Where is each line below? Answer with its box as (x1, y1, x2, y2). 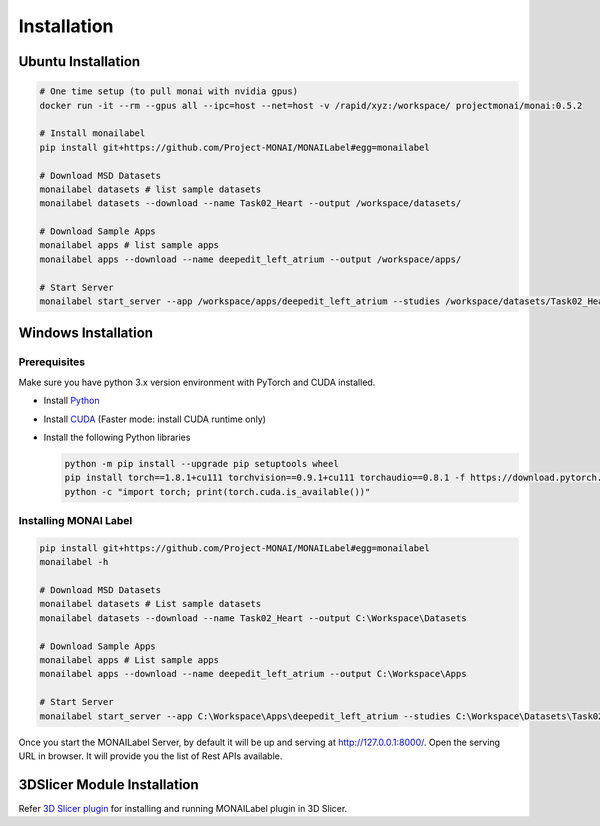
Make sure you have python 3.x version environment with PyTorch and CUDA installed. (18, 376, 376, 388)
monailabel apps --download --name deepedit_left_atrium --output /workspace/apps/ (39, 253, 462, 265)
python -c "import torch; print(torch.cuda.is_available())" (64, 486, 371, 497)
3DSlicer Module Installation (18, 776, 199, 793)
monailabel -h (39, 556, 109, 568)
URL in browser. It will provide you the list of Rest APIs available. (18, 750, 283, 762)
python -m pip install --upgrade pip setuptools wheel (64, 458, 339, 469)
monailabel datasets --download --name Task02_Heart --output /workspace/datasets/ (39, 198, 462, 209)
